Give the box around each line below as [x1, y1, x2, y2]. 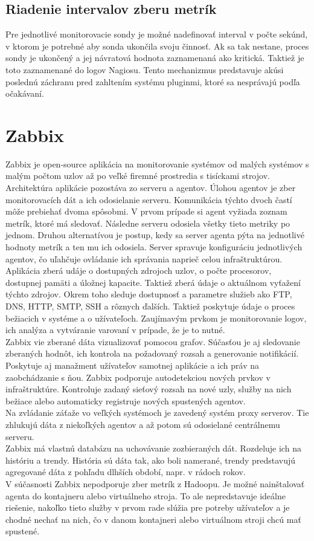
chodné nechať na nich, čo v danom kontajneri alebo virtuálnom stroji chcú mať [5, 513, 301, 525]
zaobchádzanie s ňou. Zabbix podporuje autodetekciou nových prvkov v [5, 371, 271, 383]
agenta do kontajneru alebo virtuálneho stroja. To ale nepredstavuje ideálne [5, 489, 286, 502]
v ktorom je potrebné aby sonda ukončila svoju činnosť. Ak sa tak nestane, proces [5, 39, 309, 52]
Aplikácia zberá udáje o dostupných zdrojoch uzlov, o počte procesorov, [5, 264, 272, 277]
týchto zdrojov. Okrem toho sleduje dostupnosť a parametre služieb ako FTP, [5, 288, 292, 300]
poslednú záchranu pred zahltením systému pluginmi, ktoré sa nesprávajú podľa [5, 75, 300, 88]
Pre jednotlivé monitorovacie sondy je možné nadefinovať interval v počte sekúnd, [5, 28, 308, 40]
